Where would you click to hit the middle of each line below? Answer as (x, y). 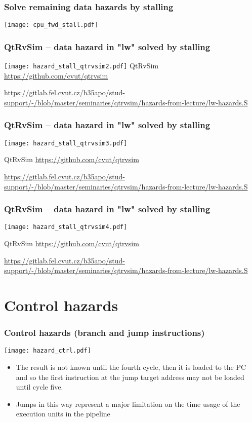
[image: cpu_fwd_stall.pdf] (51, 25)
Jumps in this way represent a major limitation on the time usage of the (128, 404)
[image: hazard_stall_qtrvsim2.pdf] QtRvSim (81, 66)
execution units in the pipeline (63, 414)
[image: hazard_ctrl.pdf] (48, 351)
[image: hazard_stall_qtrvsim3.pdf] (66, 143)
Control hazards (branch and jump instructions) (104, 333)
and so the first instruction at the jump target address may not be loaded (130, 377)
